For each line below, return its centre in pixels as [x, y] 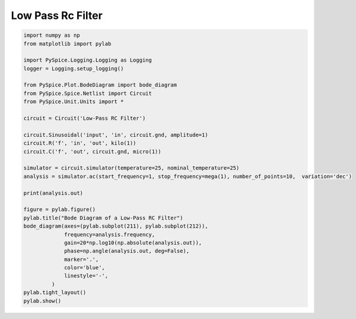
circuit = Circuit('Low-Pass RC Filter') [85, 118]
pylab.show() [42, 301]
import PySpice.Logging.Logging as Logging [88, 60]
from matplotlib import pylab [67, 44]
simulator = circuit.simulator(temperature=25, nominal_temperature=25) [131, 168]
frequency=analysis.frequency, [110, 235]
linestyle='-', [86, 276]
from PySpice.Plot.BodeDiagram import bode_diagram [100, 85]
